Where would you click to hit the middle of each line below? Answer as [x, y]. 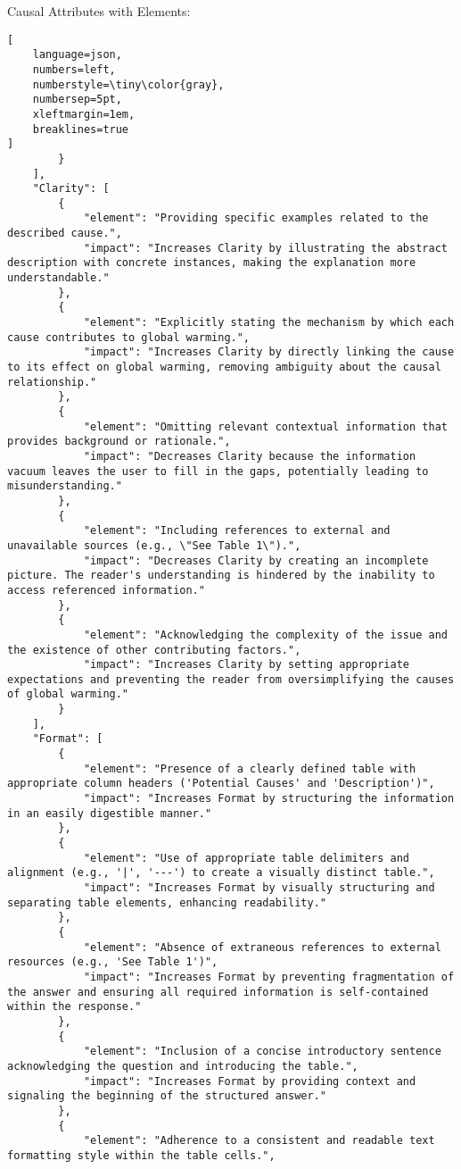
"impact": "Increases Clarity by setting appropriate [247, 665]
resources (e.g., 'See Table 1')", [113, 962]
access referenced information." [106, 590]
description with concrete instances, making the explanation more [212, 263]
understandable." [58, 278]
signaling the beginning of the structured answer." [167, 1096]
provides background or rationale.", [119, 442]
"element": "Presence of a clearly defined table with [250, 768]
